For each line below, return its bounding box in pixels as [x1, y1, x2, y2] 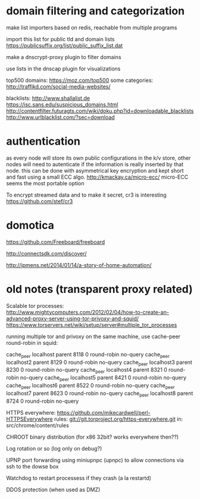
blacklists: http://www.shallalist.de [6, 94, 90, 102]
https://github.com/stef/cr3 [6, 197, 73, 204]
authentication [6, 134, 80, 148]
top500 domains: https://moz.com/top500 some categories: [6, 76, 154, 84]
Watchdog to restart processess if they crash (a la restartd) [6, 474, 152, 482]
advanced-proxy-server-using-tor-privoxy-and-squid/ [6, 315, 139, 322]
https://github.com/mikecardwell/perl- [57, 409, 151, 416]
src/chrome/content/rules [6, 421, 70, 428]
